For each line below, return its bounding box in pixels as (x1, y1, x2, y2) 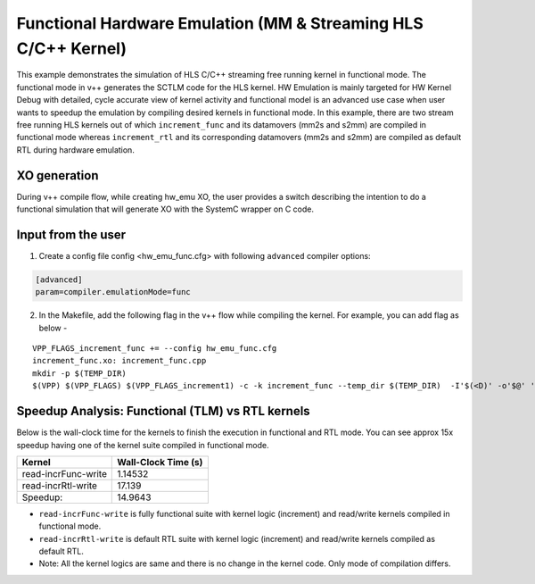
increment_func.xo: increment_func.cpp (32, 355, 207, 366)
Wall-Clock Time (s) (117, 455, 203, 468)
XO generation (16, 168, 99, 183)
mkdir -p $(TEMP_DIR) (32, 368, 127, 379)
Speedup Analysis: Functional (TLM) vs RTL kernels (16, 404, 311, 419)
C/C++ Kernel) (16, 38, 128, 58)
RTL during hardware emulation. (16, 144, 136, 155)
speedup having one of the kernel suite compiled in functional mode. (16, 439, 269, 450)
